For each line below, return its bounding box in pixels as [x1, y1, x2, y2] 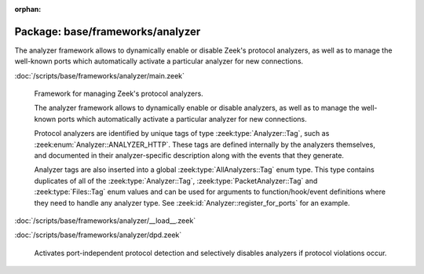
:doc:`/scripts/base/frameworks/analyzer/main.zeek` [14, 71, 185, 80]
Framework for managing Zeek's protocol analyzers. [34, 89, 203, 98]
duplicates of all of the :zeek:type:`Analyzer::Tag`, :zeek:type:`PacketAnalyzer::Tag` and [34, 176, 318, 185]
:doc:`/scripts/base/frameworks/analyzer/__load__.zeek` [14, 216, 196, 225]
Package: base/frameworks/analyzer [14, 24, 201, 38]
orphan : [14, 5, 42, 13]
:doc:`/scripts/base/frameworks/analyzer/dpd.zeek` [14, 230, 182, 239]
